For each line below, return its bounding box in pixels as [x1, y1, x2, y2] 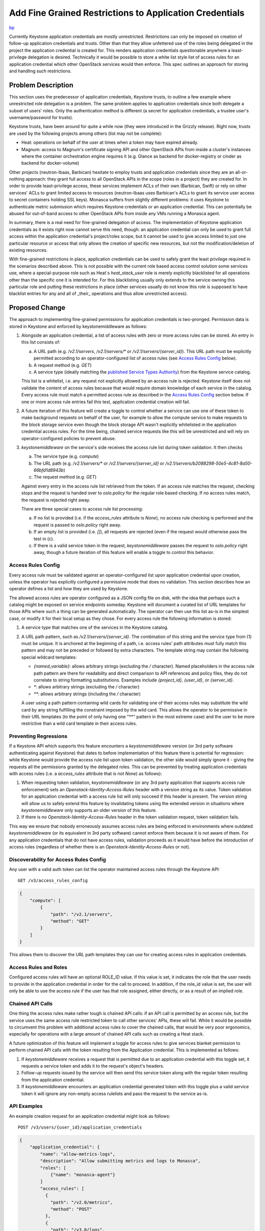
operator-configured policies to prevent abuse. [21, 435, 116, 441]
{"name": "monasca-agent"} [50, 1172, 115, 1177]
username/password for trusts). [9, 114, 74, 120]
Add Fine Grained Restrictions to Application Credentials [9, 7, 245, 18]
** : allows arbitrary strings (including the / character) [33, 691, 141, 697]
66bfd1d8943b [33, 467, 64, 473]
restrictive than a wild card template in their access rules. [21, 720, 137, 726]
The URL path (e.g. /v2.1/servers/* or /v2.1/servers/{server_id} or [33, 460, 164, 466]
